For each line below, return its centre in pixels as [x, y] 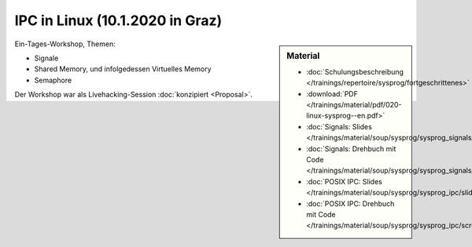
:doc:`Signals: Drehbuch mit [351, 148]
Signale [46, 58]
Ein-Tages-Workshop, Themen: [65, 44]
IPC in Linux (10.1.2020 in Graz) [118, 20]
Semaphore [53, 80]
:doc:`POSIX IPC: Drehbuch [350, 203]
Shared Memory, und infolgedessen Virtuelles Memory [123, 69]
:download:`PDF [332, 93]
